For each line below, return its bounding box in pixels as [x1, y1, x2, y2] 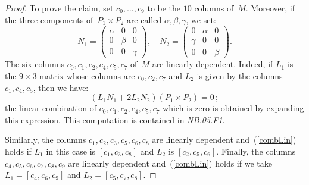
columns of [194, 2, 234, 14]
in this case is [46, 145, 96, 157]
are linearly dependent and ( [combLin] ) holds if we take [68, 156, 272, 169]
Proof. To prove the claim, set [5, 2, 114, 14]
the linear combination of [5, 102, 97, 114]
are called [126, 13, 162, 26]
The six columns [5, 58, 65, 70]
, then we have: [33, 81, 89, 93]
